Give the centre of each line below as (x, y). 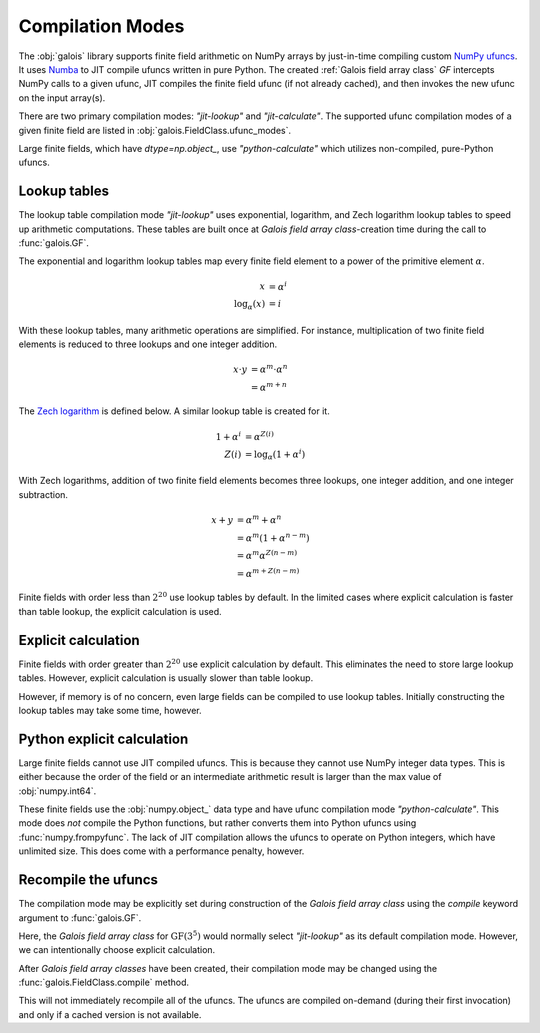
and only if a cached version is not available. (110, 1014)
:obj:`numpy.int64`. (57, 791)
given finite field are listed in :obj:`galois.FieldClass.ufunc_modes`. (155, 130)
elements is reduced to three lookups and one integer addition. (148, 344)
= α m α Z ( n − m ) (267, 555)
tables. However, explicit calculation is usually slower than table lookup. (166, 678)
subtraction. (43, 494)
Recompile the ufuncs (88, 880)
